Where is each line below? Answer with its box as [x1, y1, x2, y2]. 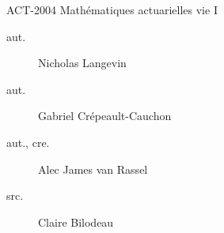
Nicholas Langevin [38, 54, 127, 71]
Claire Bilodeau [38, 213, 114, 230]
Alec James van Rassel [38, 160, 148, 177]
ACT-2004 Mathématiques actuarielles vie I [6, 2, 218, 17]
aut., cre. [6, 133, 50, 150]
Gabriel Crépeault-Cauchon [38, 107, 172, 124]
